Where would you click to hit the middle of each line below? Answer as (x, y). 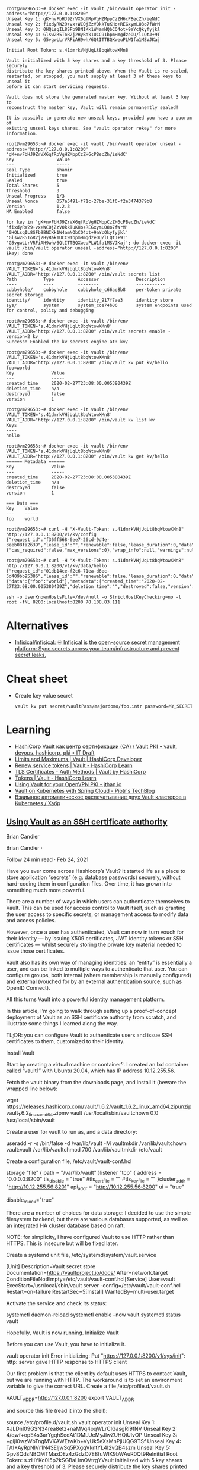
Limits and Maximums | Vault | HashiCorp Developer (78, 759)
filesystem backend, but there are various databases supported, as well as (97, 1219)
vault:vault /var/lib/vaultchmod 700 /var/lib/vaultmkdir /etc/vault (84, 1150)
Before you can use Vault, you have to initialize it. (66, 1344)
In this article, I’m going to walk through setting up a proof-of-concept (92, 1011)
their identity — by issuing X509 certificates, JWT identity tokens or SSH (95, 938)
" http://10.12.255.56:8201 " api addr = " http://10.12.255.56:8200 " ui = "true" (95, 1188)
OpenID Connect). (28, 987)
